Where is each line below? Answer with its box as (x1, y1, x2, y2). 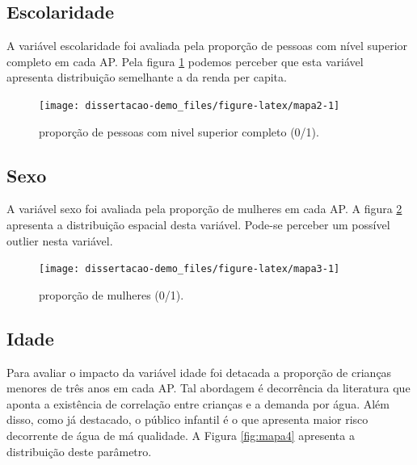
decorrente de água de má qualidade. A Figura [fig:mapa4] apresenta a (6, 427, 355, 444)
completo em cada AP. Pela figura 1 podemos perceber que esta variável (6, 52, 364, 69)
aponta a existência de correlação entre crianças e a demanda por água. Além (6, 395, 390, 412)
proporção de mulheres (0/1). (39, 286, 184, 303)
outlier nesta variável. (6, 232, 113, 249)
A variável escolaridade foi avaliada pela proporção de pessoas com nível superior (6, 37, 408, 54)
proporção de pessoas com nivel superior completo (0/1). (39, 123, 319, 140)
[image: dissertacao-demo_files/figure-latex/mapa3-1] (39, 263, 340, 275)
